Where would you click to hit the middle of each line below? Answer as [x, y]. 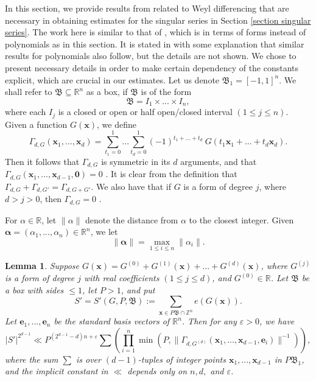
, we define [117, 124]
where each [26, 112]
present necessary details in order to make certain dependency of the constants [152, 67]
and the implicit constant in [57, 371]
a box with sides [34, 289]
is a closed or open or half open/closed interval [145, 112]
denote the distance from [132, 219]
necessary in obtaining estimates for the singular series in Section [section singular [158, 20]
